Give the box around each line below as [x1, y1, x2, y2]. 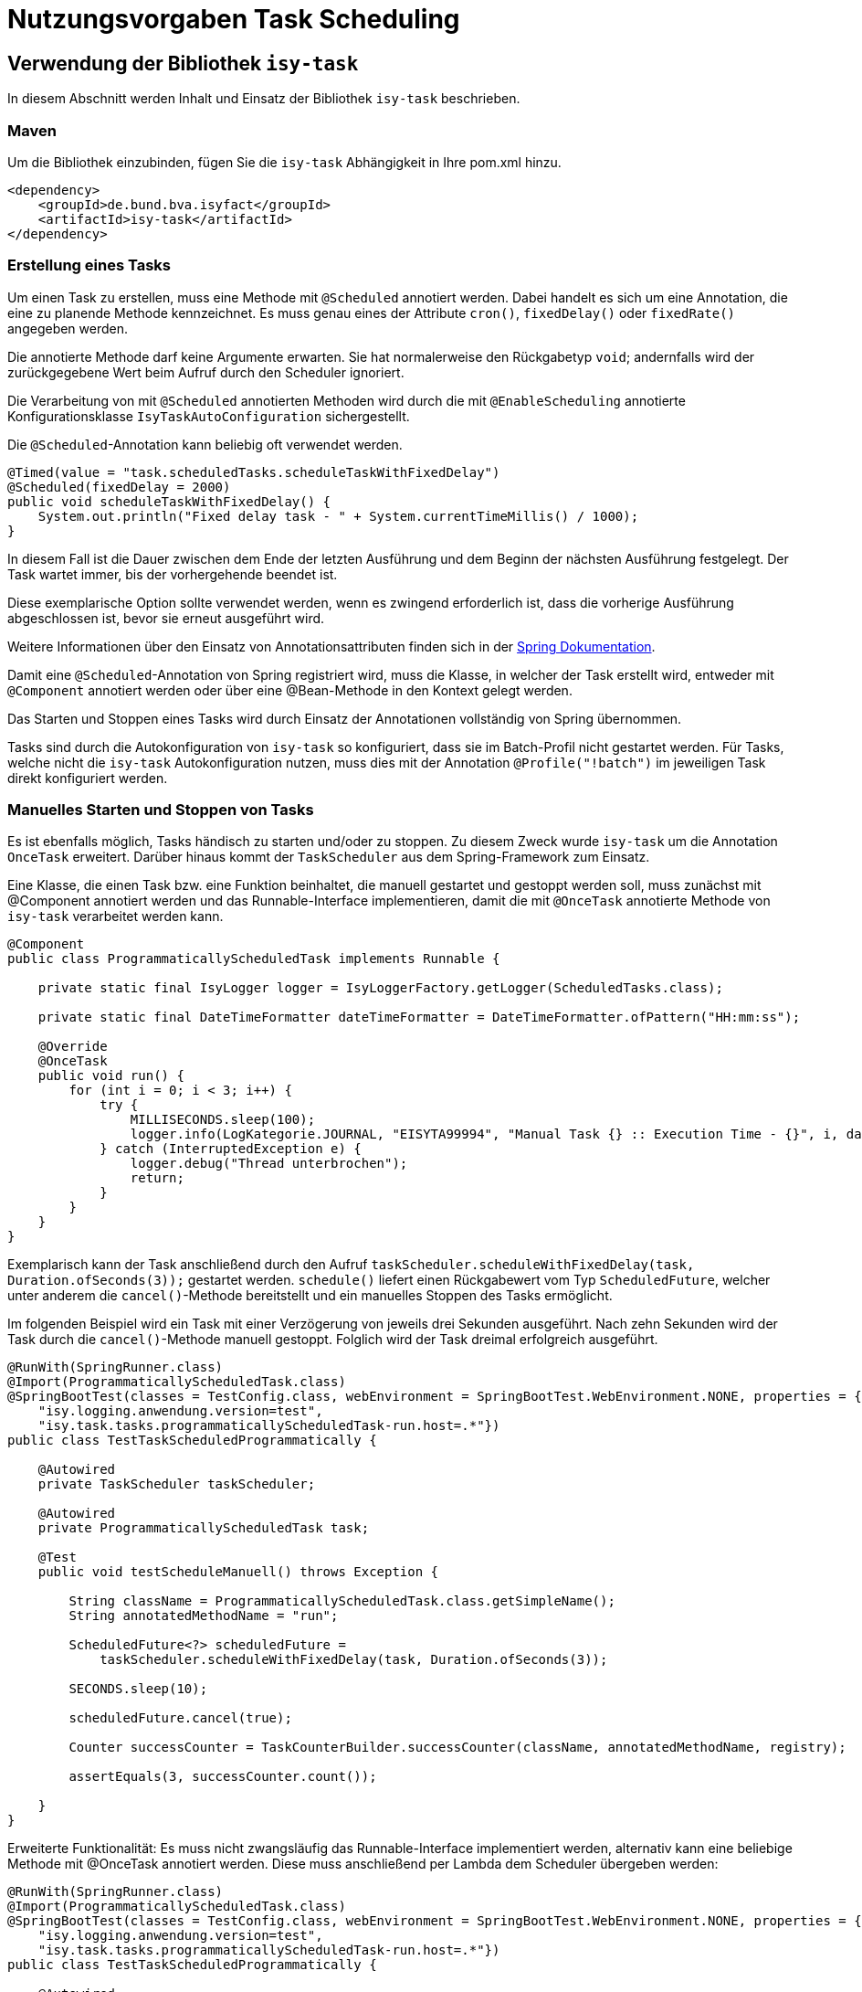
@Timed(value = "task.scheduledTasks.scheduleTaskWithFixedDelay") [7, 464, 500, 480]
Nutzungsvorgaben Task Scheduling [7, 4, 460, 35]
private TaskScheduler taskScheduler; [37, 1477, 316, 1492]
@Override [37, 1039, 108, 1054]
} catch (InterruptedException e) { [100, 1141, 362, 1157]
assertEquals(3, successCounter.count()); [68, 1769, 377, 1785]
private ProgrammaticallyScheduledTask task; [37, 1520, 370, 1536]
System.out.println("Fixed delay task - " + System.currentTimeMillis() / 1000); [37, 508, 639, 524]
